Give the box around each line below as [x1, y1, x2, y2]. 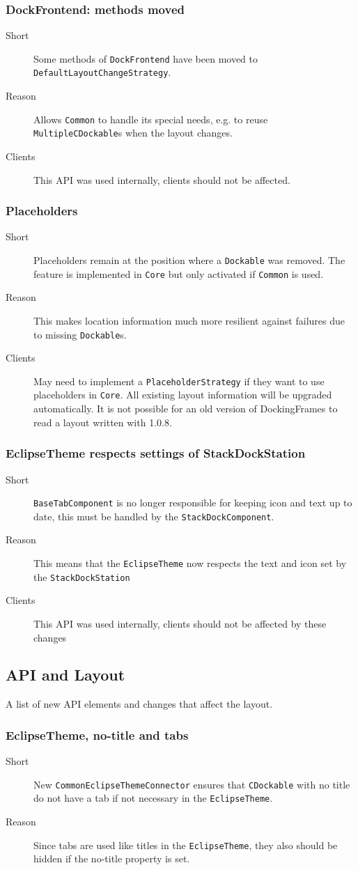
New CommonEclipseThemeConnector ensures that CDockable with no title [33, 777, 350, 791]
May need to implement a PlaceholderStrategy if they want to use [33, 373, 325, 388]
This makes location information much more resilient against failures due [33, 313, 345, 327]
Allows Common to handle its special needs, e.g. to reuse [33, 111, 268, 126]
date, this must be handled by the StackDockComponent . [33, 508, 274, 523]
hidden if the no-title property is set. [33, 851, 190, 866]
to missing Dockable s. [33, 327, 127, 341]
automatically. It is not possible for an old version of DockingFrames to [33, 401, 338, 416]
